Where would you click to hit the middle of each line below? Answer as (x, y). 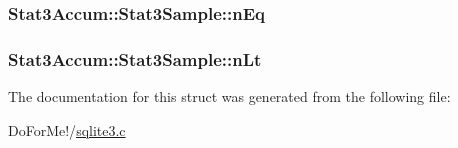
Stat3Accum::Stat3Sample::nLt (135, 58)
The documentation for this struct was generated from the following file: (229, 96)
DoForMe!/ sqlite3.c (67, 129)
